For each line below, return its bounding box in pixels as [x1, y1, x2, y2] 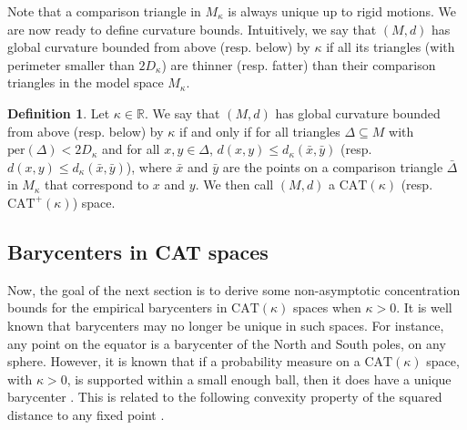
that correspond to [45, 175, 149, 194]
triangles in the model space [7, 73, 164, 92]
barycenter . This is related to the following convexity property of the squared [7, 387, 442, 406]
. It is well [396, 298, 452, 317]
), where [126, 157, 172, 176]
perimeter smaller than [7, 55, 135, 74]
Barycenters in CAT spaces [7, 237, 269, 265]
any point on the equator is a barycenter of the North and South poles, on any [7, 333, 446, 353]
